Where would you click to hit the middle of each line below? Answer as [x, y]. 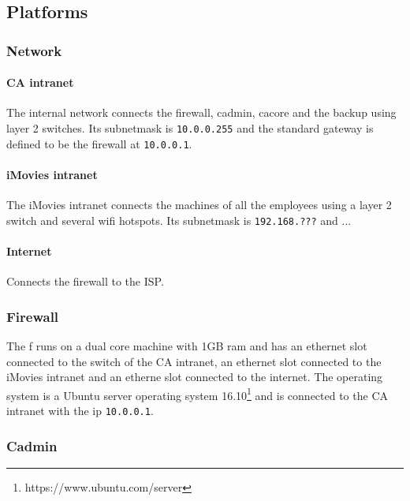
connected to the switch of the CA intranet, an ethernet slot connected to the [194, 361]
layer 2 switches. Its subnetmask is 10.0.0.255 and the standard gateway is [190, 128]
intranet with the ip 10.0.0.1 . [80, 411]
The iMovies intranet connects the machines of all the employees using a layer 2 [199, 205]
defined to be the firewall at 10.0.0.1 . [99, 143]
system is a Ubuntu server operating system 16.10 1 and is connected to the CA [197, 394]
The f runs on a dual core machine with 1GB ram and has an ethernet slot [187, 345]
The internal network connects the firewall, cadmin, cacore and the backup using [201, 112]
